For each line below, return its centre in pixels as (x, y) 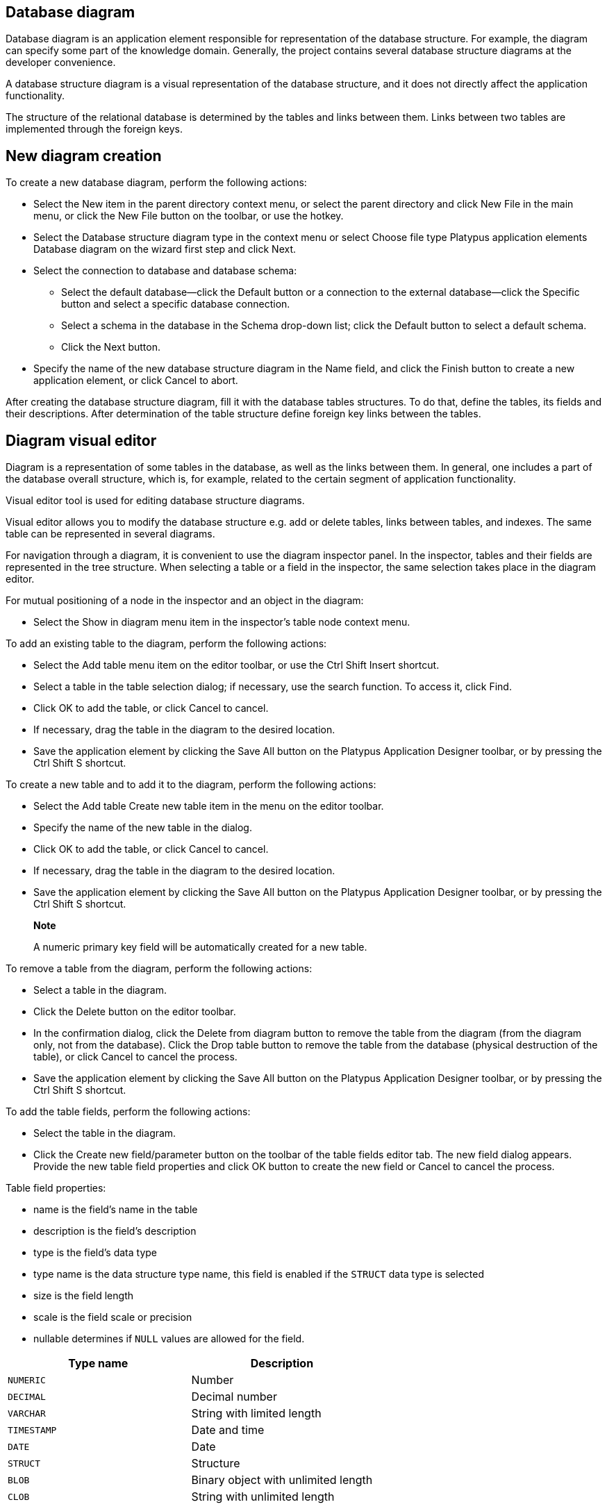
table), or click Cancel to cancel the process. (135, 1057)
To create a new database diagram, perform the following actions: (156, 183)
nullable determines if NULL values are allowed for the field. (169, 1339)
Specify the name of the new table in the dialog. (143, 828)
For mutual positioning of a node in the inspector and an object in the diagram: (185, 601)
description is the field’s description (115, 1231)
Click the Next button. (111, 347)
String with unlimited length (263, 1497)
